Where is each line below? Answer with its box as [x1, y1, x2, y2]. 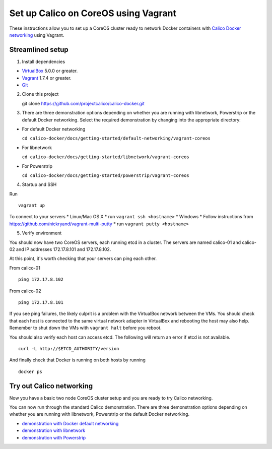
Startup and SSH [22, 181, 57, 187]
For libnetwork [22, 144, 52, 151]
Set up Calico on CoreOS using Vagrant [9, 8, 176, 19]
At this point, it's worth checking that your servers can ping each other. [9, 255, 157, 262]
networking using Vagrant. [9, 32, 64, 38]
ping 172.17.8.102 [18, 277, 64, 282]
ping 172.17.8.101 [18, 300, 64, 305]
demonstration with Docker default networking [22, 420, 119, 426]
